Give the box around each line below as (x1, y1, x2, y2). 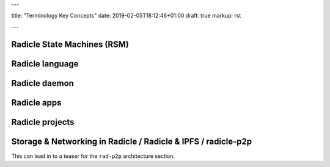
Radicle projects (11, 116, 75, 127)
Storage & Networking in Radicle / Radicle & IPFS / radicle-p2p (11, 136, 252, 146)
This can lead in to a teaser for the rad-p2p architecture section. (11, 152, 175, 160)
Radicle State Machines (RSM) (11, 39, 130, 49)
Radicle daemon (11, 78, 75, 88)
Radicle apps (11, 98, 62, 108)
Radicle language (11, 59, 79, 69)
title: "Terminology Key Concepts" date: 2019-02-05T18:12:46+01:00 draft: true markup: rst (11, 12, 241, 20)
